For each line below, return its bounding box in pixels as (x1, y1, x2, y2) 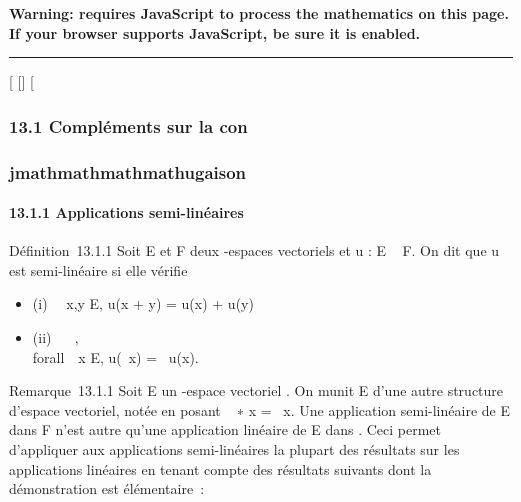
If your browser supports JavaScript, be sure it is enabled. (9, 22, 421, 43)
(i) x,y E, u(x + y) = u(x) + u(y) (32, 293, 254, 314)
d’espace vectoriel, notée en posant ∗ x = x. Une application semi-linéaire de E (9, 399, 510, 420)
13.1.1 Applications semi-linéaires (9, 202, 244, 223)
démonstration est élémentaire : (9, 478, 205, 499)
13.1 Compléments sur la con (9, 113, 248, 138)
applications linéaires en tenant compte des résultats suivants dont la (9, 458, 432, 479)
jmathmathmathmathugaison (9, 159, 247, 184)
